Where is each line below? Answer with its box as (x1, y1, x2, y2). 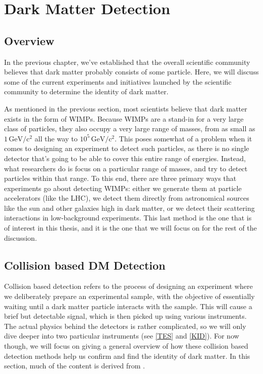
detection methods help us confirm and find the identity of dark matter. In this (4, 350, 250, 361)
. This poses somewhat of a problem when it (115, 133, 252, 143)
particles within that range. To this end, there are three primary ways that (4, 173, 237, 183)
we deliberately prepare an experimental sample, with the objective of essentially (4, 291, 255, 302)
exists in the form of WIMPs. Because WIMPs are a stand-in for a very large (4, 113, 244, 124)
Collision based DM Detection (4, 257, 166, 273)
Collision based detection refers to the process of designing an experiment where (4, 281, 253, 291)
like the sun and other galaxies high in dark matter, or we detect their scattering (4, 202, 255, 213)
